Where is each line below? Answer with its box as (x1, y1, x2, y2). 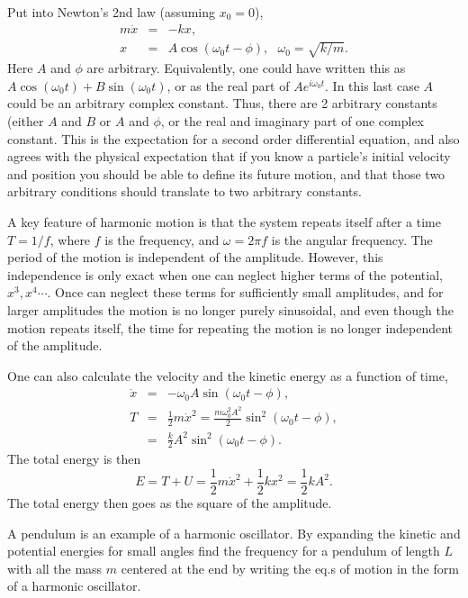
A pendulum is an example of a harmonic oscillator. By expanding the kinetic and (7, 523, 461, 542)
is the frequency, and (104, 230, 220, 249)
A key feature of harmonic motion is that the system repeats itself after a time (7, 212, 441, 231)
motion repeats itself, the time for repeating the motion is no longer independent (7, 318, 454, 337)
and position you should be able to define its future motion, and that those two (7, 164, 445, 183)
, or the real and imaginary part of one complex (160, 111, 425, 130)
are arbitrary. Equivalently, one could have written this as (86, 59, 406, 77)
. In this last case (325, 76, 419, 95)
